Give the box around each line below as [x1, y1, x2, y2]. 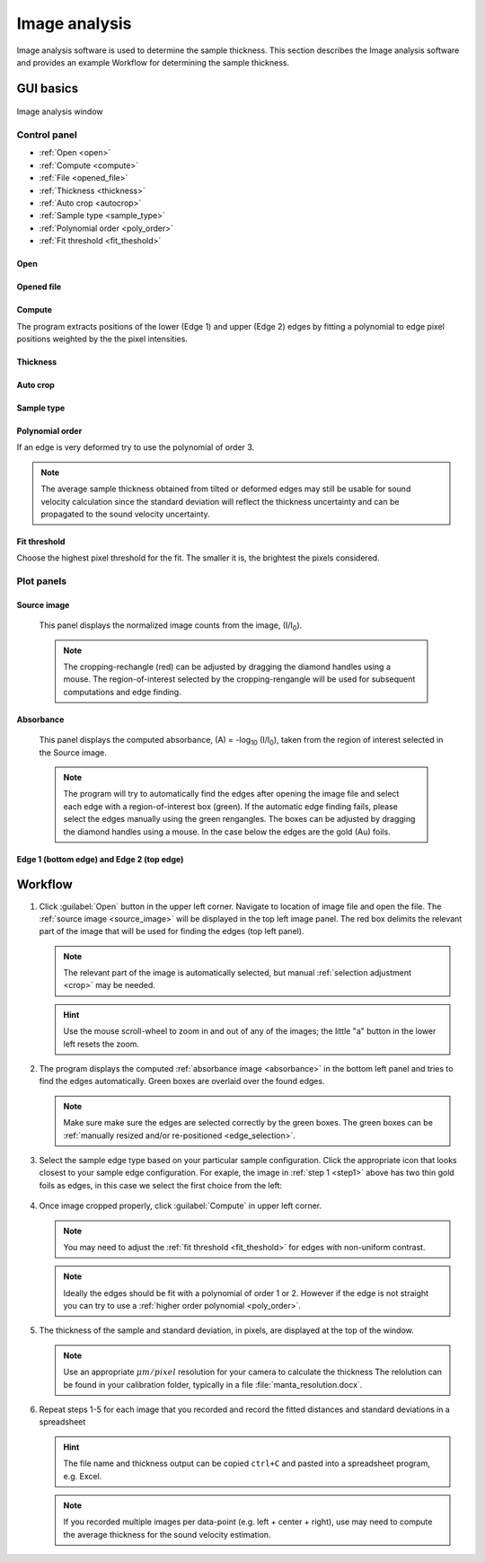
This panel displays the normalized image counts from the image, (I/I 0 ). [39, 620, 303, 633]
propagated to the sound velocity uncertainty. [40, 508, 210, 519]
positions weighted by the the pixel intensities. [16, 333, 189, 344]
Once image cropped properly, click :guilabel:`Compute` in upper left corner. [39, 1200, 322, 1212]
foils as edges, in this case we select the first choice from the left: [39, 1179, 283, 1190]
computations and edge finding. [63, 686, 181, 697]
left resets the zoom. [63, 1038, 139, 1049]
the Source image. [39, 746, 108, 758]
